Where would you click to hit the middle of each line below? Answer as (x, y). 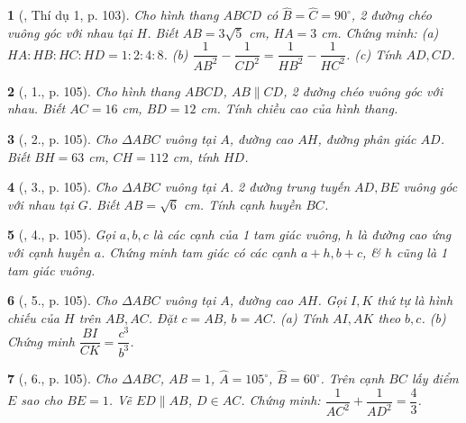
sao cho (42, 400)
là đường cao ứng (404, 234)
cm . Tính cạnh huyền (242, 204)
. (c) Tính (374, 54)
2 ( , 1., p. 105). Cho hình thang (94, 90)
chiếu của (33, 317)
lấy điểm (435, 378)
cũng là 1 (422, 252)
